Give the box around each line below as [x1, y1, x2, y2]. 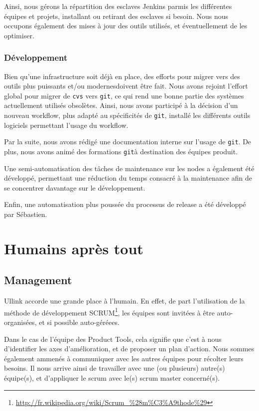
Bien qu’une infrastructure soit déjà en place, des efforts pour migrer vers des [4, 71, 240, 81]
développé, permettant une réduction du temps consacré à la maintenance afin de [4, 173, 253, 183]
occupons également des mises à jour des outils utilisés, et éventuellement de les [4, 20, 248, 31]
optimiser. [4, 30, 34, 40]
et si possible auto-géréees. [39, 316, 120, 327]
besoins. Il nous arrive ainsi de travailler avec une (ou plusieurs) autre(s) [4, 363, 225, 373]
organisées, [4, 316, 37, 327]
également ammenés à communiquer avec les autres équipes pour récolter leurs [4, 353, 244, 363]
